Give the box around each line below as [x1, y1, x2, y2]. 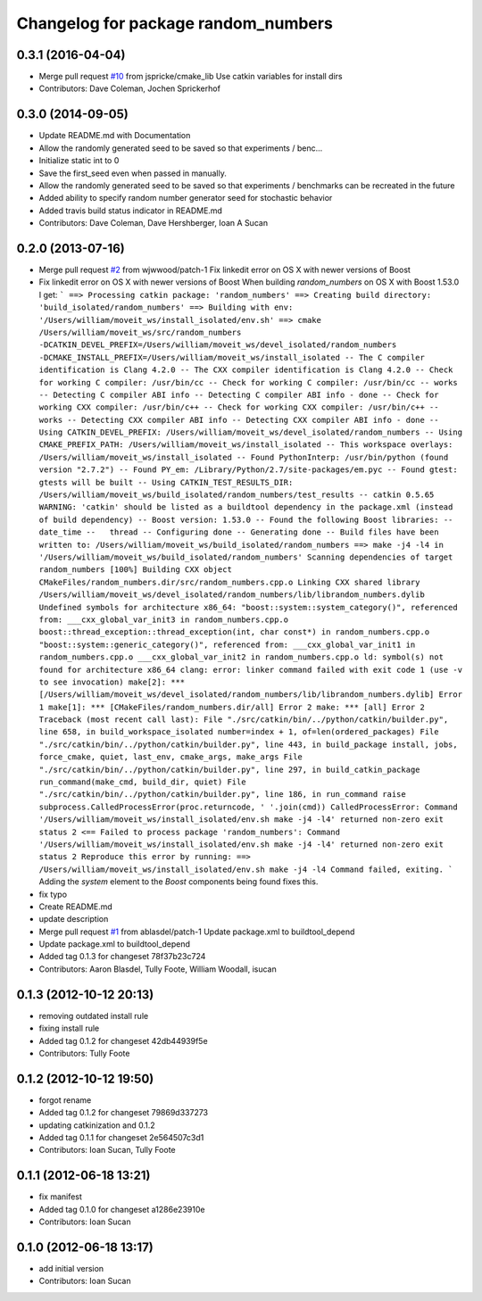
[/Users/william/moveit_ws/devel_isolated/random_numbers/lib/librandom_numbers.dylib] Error [38, 690, 463, 700]
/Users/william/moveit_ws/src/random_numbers [38, 327, 242, 337]
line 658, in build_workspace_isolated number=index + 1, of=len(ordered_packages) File [38, 727, 439, 737]
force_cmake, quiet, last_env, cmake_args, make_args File [38, 752, 303, 762]
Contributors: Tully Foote [38, 1048, 130, 1058]
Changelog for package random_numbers [16, 13, 334, 33]
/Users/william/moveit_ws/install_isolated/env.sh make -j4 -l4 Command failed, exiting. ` [38, 864, 453, 874]
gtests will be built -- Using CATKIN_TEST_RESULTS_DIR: [38, 477, 294, 487]
